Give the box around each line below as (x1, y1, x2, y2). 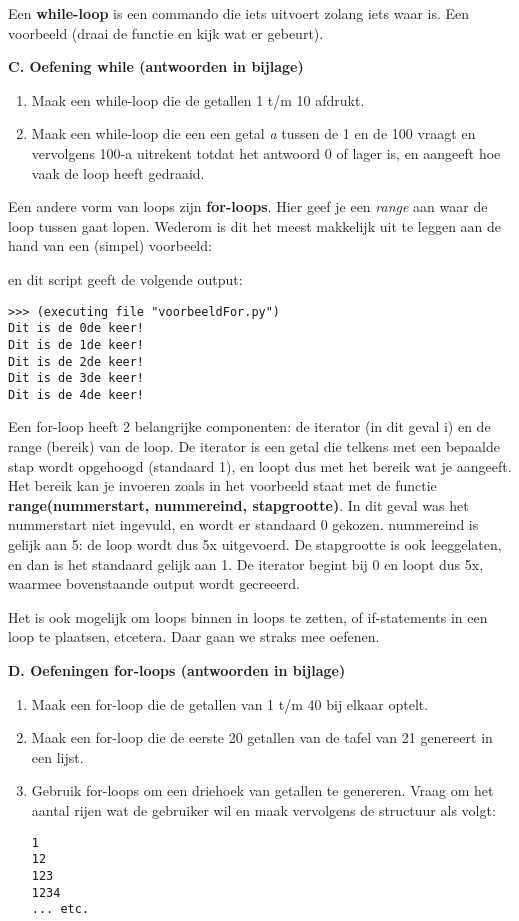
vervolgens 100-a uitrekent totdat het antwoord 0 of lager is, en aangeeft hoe (31, 142, 501, 163)
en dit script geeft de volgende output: (8, 268, 243, 289)
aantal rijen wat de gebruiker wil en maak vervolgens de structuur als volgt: (31, 799, 496, 820)
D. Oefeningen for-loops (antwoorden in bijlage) (8, 660, 346, 680)
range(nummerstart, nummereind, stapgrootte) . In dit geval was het (8, 494, 469, 515)
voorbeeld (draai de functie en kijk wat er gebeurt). (8, 22, 324, 43)
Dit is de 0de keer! (8, 321, 145, 336)
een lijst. (31, 746, 84, 767)
